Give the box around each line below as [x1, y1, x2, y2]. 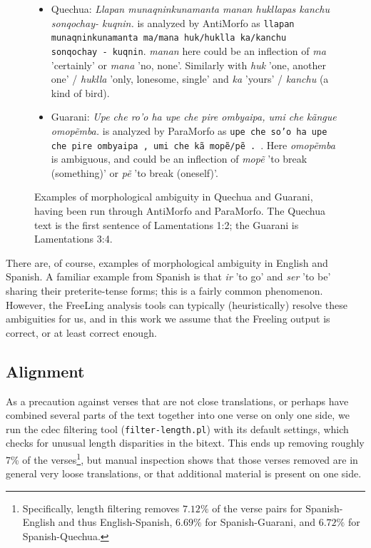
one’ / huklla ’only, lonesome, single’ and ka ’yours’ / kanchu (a [51, 71, 329, 86]
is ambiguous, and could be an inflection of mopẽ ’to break [51, 151, 308, 166]
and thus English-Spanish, [58, 514, 173, 529]
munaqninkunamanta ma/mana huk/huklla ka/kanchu [51, 33, 287, 44]
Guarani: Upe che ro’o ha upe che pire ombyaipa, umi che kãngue [51, 109, 337, 124]
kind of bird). [51, 85, 110, 100]
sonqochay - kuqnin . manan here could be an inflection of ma [51, 43, 326, 58]
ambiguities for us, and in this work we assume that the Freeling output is [6, 311, 330, 326]
